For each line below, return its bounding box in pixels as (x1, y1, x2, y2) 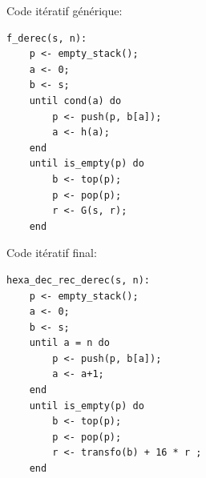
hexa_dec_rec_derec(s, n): (6, 274, 150, 286)
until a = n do (29, 337, 110, 349)
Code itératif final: (6, 244, 97, 261)
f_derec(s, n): (6, 32, 87, 44)
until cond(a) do (29, 94, 122, 106)
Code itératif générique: (6, 2, 123, 18)
